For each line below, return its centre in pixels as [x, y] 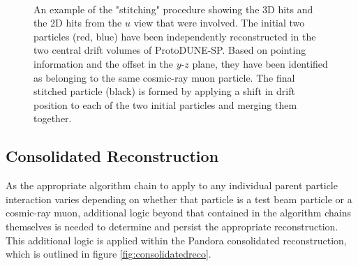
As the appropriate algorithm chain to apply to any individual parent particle [172, 185]
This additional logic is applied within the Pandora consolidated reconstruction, [176, 240]
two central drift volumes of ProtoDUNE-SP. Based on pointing [170, 50]
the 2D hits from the [78, 23]
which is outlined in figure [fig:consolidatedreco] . [109, 254]
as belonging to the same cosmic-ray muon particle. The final [164, 77]
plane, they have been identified [260, 63]
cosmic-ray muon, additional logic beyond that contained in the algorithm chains [178, 213]
